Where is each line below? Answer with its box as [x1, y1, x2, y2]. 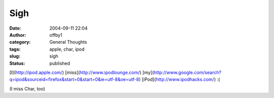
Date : [9, 25, 21, 31]
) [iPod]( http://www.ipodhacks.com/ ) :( [139, 76, 220, 82]
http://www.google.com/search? [153, 69, 222, 75]
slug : [9, 53, 20, 59]
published [49, 60, 71, 66]
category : [9, 39, 31, 45]
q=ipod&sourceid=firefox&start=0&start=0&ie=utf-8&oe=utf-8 [9, 76, 140, 82]
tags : [9, 46, 21, 52]
